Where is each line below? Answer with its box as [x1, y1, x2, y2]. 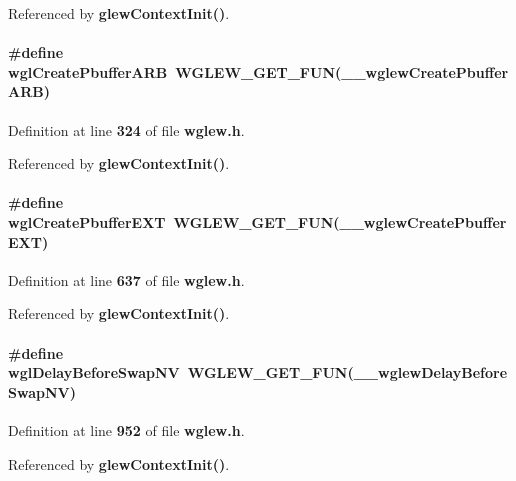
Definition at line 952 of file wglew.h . [8, 419, 245, 440]
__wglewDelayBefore [353, 362, 508, 383]
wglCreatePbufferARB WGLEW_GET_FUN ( [8, 61, 342, 82]
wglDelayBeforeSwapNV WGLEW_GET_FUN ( [8, 362, 354, 383]
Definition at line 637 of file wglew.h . [8, 269, 245, 290]
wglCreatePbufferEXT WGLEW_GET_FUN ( [8, 211, 340, 232]
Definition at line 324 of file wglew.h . [8, 119, 245, 140]
